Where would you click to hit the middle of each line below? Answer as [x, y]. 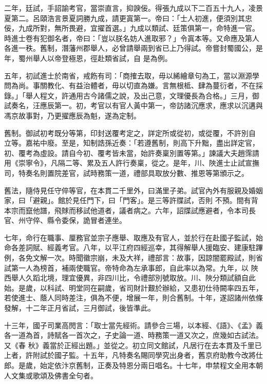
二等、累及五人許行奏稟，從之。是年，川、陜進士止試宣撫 [162, 163]
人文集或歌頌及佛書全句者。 [51, 375]
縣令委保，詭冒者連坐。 [87, 220]
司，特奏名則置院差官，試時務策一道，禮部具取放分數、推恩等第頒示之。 [126, 173]
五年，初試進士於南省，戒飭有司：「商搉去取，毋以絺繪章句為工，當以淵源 [128, 75]
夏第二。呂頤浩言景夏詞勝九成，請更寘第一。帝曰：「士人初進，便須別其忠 [128, 18]
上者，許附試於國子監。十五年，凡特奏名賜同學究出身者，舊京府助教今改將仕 [133, 355]
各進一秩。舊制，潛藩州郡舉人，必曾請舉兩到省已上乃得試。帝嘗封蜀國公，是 [133, 48]
